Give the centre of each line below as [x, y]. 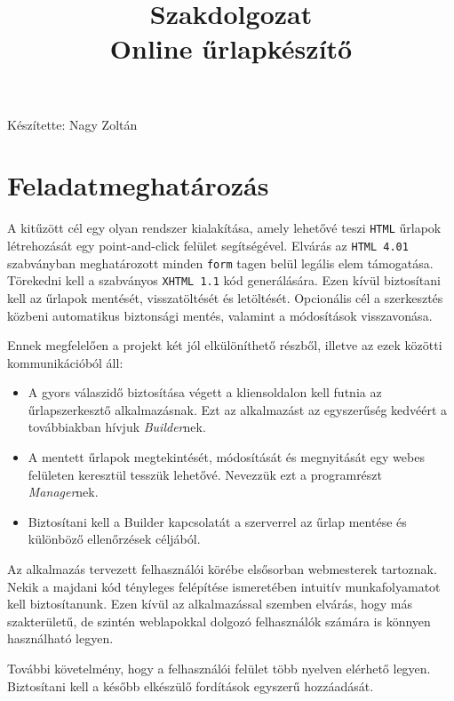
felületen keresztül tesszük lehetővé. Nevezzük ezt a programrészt [205, 474]
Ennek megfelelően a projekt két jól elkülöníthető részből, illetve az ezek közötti [225, 345]
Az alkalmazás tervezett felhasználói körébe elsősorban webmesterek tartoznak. [222, 569]
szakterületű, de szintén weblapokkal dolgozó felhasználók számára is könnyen [219, 621]
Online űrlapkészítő [231, 48]
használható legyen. [60, 638]
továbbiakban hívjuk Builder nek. [117, 427]
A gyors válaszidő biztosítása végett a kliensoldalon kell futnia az [205, 392]
